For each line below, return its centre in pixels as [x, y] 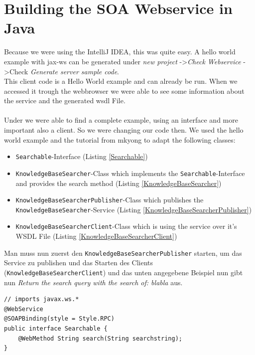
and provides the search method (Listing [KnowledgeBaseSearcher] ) [119, 183]
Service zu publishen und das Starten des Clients [79, 263]
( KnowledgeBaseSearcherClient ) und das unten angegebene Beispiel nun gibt [124, 272]
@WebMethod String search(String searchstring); [100, 338]
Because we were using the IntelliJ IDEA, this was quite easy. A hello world [120, 52]
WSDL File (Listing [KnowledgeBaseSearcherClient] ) [96, 236]
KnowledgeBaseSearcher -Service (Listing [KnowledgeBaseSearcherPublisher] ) [134, 209]
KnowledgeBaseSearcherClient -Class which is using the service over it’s [126, 226]
